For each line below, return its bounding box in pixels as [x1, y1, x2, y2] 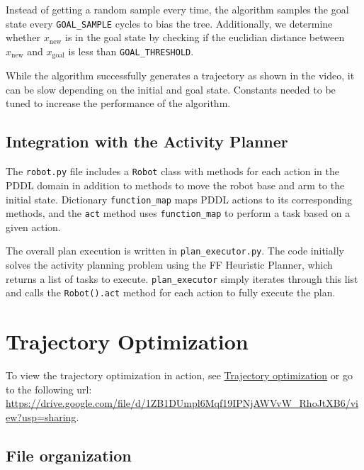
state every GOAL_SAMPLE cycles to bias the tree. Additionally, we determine [6, 16, 333, 30]
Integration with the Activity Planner [6, 130, 288, 152]
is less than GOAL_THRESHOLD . [68, 43, 194, 58]
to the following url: [6, 381, 92, 396]
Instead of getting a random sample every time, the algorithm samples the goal [6, 2, 349, 16]
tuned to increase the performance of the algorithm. [6, 96, 231, 111]
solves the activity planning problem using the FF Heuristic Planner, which [6, 257, 333, 272]
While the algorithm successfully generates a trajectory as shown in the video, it [6, 68, 355, 83]
